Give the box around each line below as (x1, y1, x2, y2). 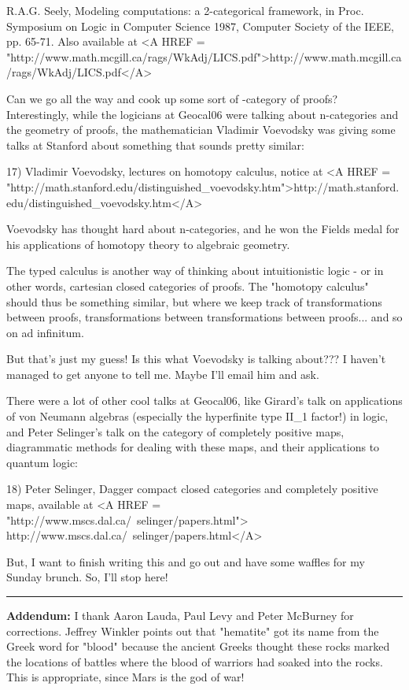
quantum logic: (6, 454, 79, 470)
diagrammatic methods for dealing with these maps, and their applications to (6, 439, 380, 455)
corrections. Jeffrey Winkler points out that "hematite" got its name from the (6, 622, 379, 639)
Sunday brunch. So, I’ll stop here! (6, 569, 168, 585)
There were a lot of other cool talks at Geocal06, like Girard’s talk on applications (6, 392, 403, 409)
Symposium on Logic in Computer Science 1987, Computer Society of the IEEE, (6, 17, 394, 34)
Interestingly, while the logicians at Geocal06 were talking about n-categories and (6, 106, 399, 122)
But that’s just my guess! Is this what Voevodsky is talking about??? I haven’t (6, 351, 386, 367)
